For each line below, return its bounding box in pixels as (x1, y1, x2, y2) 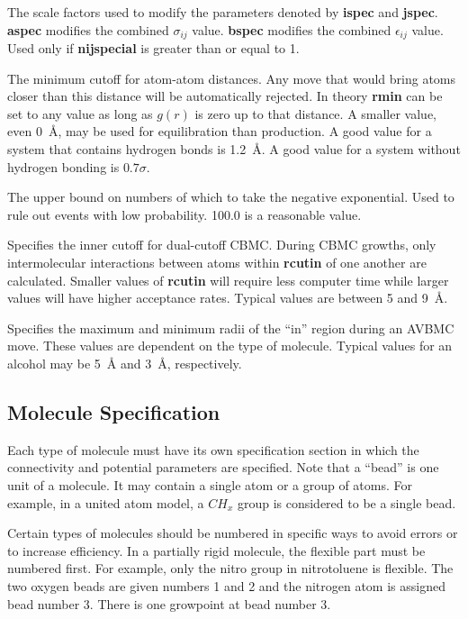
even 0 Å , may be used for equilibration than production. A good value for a (7, 122, 432, 141)
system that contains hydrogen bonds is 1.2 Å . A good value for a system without (7, 140, 461, 159)
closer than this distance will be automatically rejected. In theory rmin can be (7, 86, 443, 105)
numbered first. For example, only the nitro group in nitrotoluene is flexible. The (7, 559, 454, 578)
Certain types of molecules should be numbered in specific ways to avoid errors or (7, 523, 458, 542)
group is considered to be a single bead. (237, 493, 456, 512)
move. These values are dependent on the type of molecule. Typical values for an (7, 336, 453, 355)
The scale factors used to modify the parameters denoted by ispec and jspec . (7, 3, 438, 21)
